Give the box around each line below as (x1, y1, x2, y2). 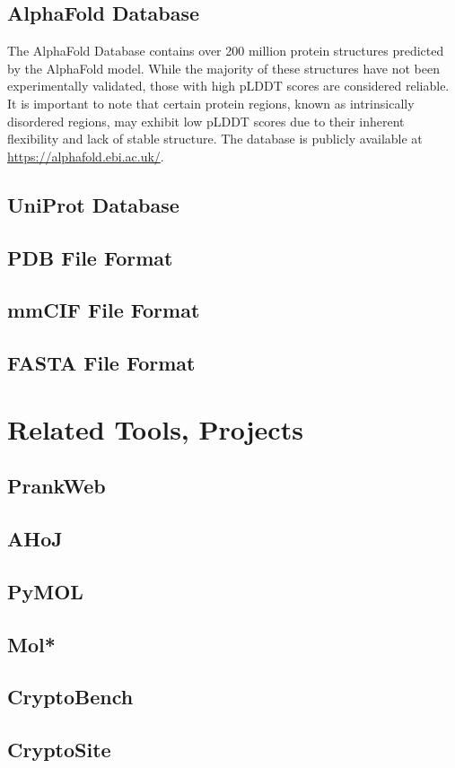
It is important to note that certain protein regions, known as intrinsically (7, 93, 415, 112)
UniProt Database (7, 190, 179, 218)
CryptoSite (7, 736, 111, 764)
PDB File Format (7, 243, 173, 271)
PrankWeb (7, 472, 106, 500)
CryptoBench (7, 683, 134, 711)
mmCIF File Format (7, 296, 200, 324)
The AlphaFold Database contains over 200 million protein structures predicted (7, 41, 444, 60)
